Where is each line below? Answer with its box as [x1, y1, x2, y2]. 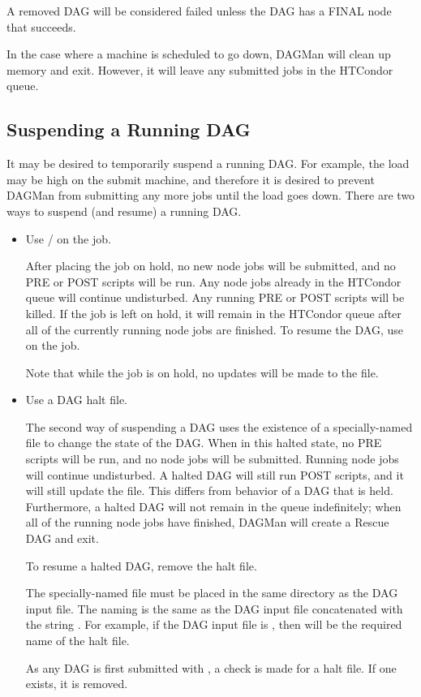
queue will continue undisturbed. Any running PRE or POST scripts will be [25, 289, 405, 306]
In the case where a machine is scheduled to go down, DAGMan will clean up [6, 45, 391, 62]
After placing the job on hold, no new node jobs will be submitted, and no [25, 257, 396, 274]
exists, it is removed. [25, 675, 128, 692]
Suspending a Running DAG [6, 117, 251, 142]
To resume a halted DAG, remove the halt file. [25, 557, 257, 574]
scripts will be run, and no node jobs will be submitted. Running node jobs [25, 450, 399, 467]
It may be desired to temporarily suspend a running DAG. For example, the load [6, 155, 410, 172]
